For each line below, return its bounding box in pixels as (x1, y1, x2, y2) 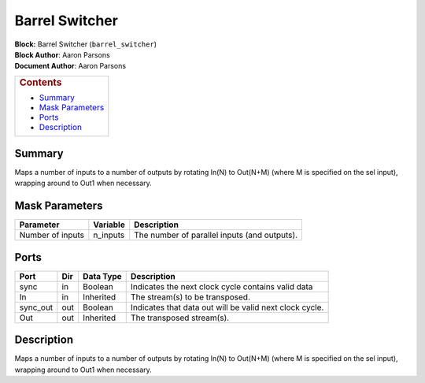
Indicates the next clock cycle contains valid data (130, 281, 313, 292)
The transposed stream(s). (130, 312, 230, 323)
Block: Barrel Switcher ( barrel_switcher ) (14, 39, 157, 49)
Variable (93, 219, 125, 230)
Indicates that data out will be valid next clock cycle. (130, 302, 324, 313)
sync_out (19, 302, 54, 313)
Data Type (83, 270, 122, 281)
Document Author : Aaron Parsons (14, 61, 126, 71)
